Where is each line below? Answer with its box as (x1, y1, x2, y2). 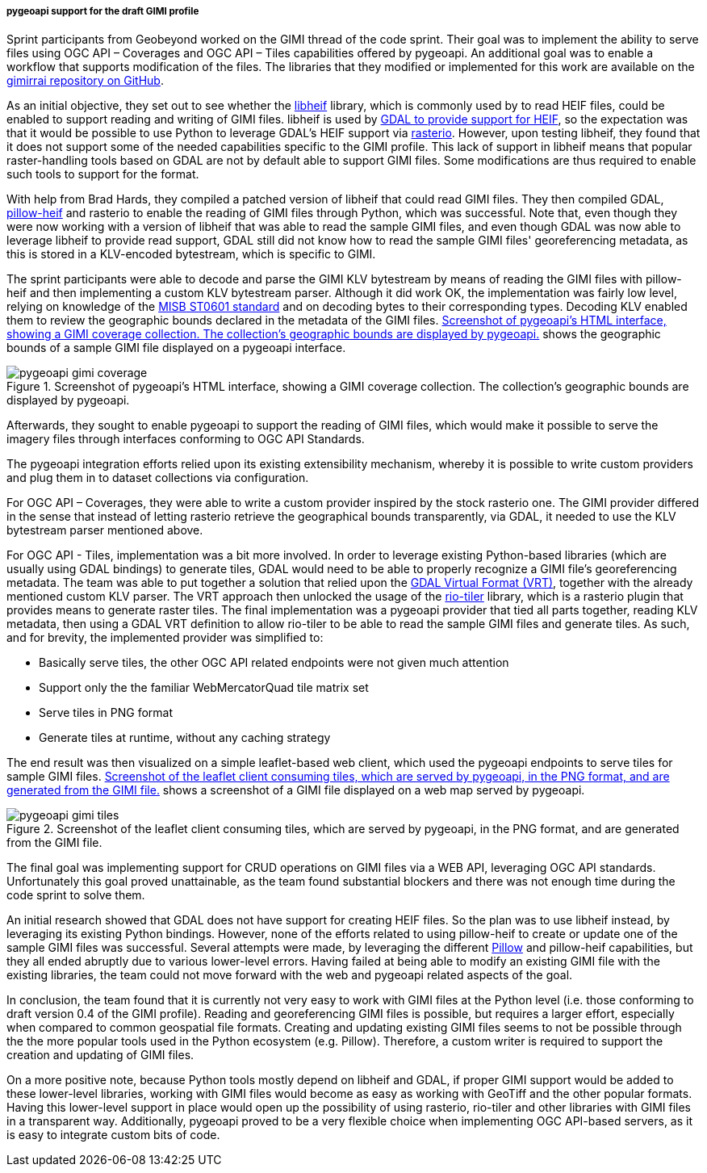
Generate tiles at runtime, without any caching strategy (39, 731, 331, 745)
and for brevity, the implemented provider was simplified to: (6, 630, 324, 645)
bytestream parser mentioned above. (6, 523, 203, 538)
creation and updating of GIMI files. (6, 1048, 195, 1062)
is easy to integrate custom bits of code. (6, 1128, 220, 1142)
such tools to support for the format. (6, 167, 199, 182)
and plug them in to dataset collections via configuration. (6, 471, 309, 485)
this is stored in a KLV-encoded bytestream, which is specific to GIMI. (6, 247, 376, 262)
